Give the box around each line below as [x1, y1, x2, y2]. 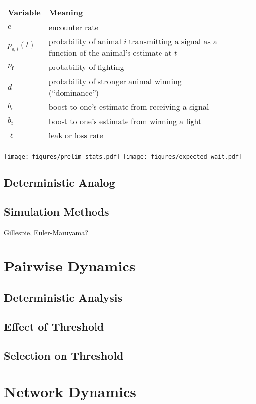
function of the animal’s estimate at [48, 47, 172, 58]
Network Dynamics [4, 381, 137, 402]
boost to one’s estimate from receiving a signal [48, 101, 209, 112]
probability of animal [48, 35, 121, 47]
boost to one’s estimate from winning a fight [48, 115, 202, 127]
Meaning [48, 6, 83, 18]
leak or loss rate [48, 130, 103, 141]
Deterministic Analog [4, 175, 115, 190]
